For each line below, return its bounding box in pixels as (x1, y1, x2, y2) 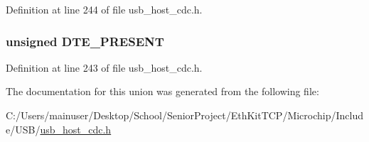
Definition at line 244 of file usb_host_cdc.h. (6, 2, 203, 16)
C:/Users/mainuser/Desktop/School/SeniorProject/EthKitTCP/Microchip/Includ (6, 108, 364, 122)
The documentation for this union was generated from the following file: (6, 84, 319, 99)
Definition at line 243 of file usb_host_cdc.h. (6, 60, 203, 75)
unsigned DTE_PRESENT (6, 32, 164, 50)
